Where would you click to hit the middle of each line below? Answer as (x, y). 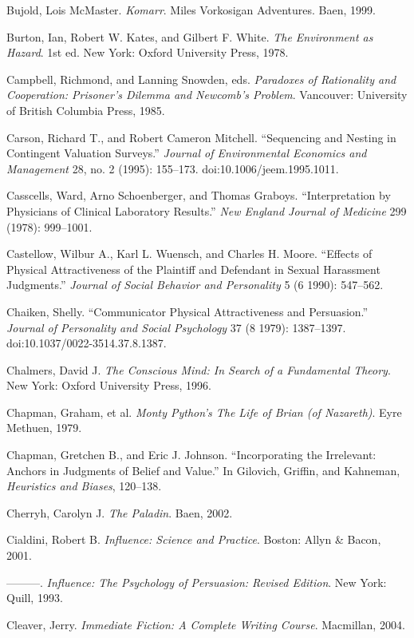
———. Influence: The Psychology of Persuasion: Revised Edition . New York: (197, 582)
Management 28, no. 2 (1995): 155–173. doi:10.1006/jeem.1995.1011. (173, 168)
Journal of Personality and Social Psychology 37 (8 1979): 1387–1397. (176, 327)
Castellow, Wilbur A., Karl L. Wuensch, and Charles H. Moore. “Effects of (189, 254)
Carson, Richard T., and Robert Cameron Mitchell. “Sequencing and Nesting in (201, 137)
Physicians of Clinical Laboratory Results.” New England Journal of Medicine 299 (207, 210)
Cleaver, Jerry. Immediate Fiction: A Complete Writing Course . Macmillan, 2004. (206, 624)
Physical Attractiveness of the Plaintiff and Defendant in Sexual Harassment (193, 269)
